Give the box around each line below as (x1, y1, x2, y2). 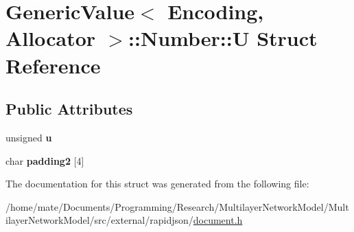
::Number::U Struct (128, 24, 318, 52)
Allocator (5, 24, 96, 52)
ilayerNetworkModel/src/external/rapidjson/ (5, 213, 193, 227)
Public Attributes (5, 98, 133, 119)
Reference (5, 51, 101, 79)
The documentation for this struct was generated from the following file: (5, 176, 309, 191)
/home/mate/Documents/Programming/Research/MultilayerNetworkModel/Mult (5, 199, 349, 213)
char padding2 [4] (5, 153, 84, 167)
